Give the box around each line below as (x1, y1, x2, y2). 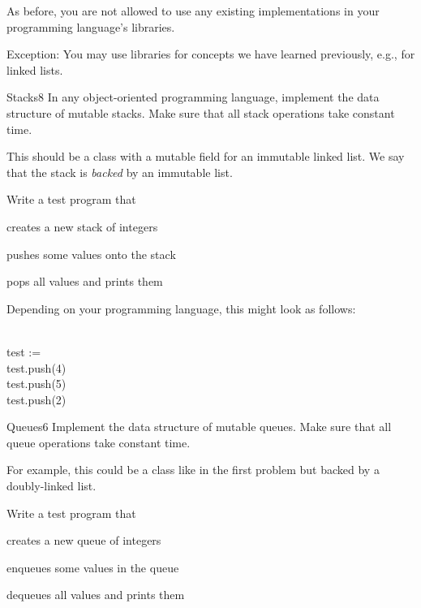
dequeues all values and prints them (6, 586, 185, 603)
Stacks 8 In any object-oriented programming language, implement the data (6, 88, 380, 106)
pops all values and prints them (6, 273, 163, 290)
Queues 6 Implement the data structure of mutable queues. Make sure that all (6, 418, 392, 435)
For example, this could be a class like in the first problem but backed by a (6, 461, 380, 478)
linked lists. (6, 61, 63, 78)
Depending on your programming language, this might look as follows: (6, 300, 356, 317)
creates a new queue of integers (6, 532, 161, 549)
